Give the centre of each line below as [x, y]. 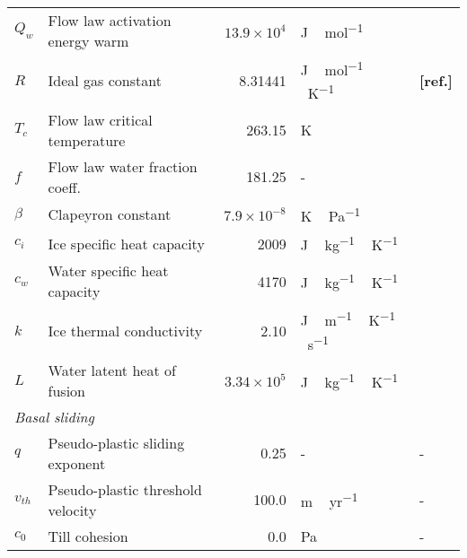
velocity [72, 510]
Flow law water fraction [123, 166]
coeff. [64, 187]
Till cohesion [88, 536]
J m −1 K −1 [348, 319]
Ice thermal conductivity [125, 331]
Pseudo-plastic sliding [116, 442]
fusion [67, 390]
